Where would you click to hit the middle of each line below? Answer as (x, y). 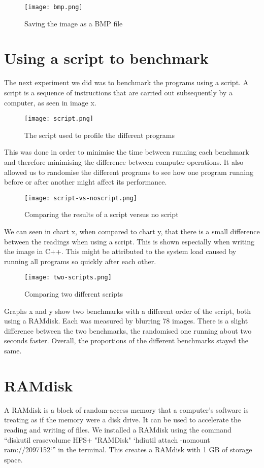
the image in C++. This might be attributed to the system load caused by (120, 251)
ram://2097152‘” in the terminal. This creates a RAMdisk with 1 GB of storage (128, 449)
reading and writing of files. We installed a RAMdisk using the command (118, 429)
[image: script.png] (59, 119)
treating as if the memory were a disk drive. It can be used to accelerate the (123, 420)
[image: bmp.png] (54, 7)
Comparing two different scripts (74, 294)
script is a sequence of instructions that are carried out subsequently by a (118, 92)
